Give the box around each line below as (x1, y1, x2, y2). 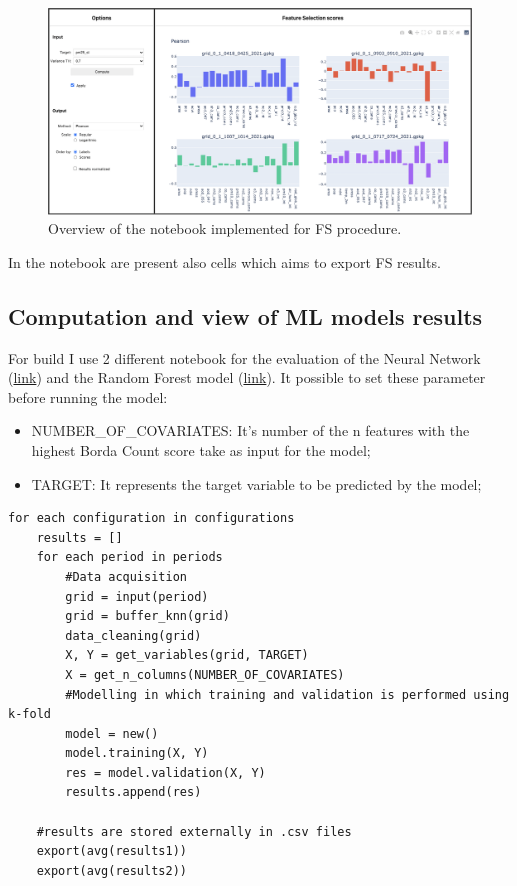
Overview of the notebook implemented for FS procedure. (48, 218, 402, 239)
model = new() (65, 726, 159, 741)
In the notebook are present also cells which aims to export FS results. (8, 251, 441, 272)
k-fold (8, 707, 51, 722)
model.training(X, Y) (65, 746, 209, 761)
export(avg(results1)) (36, 844, 187, 859)
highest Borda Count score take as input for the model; (31, 439, 371, 460)
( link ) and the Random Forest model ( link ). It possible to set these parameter (8, 367, 486, 388)
